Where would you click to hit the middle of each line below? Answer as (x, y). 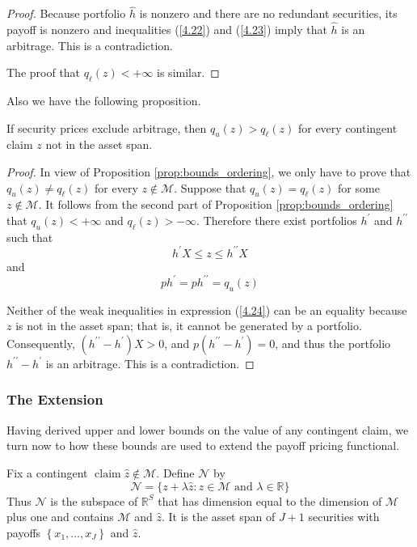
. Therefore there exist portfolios (277, 220)
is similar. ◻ (188, 72)
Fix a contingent (47, 472)
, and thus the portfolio (333, 343)
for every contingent (347, 127)
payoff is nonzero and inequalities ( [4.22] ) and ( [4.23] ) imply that (167, 30)
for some (359, 187)
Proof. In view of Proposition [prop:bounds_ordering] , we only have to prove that (209, 172)
